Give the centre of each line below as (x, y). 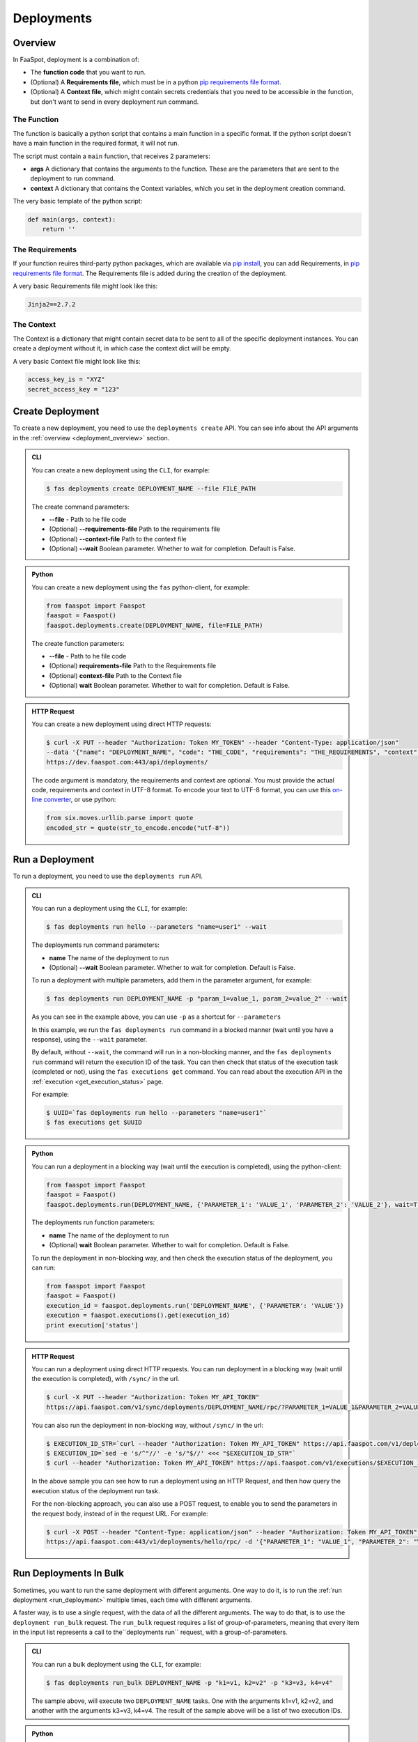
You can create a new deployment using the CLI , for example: (121, 470)
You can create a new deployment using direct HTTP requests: (122, 724)
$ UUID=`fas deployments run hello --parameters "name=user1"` (157, 1112)
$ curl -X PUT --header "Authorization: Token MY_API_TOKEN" (153, 1397)
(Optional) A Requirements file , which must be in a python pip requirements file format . (156, 82)
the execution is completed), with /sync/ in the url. (106, 1379)
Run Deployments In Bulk (69, 1574)
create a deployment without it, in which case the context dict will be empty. (122, 348)
